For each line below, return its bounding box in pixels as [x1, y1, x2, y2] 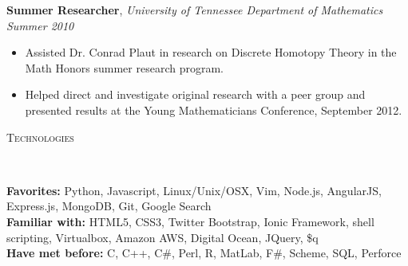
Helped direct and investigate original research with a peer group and [25, 86, 366, 103]
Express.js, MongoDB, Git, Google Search [6, 198, 212, 214]
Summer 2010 [6, 17, 74, 33]
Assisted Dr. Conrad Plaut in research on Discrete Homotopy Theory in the [25, 44, 397, 61]
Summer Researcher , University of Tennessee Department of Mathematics [6, 2, 383, 18]
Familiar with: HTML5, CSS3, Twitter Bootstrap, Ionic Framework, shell [6, 213, 374, 229]
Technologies [6, 128, 74, 145]
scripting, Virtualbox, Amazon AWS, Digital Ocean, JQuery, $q [6, 229, 319, 245]
